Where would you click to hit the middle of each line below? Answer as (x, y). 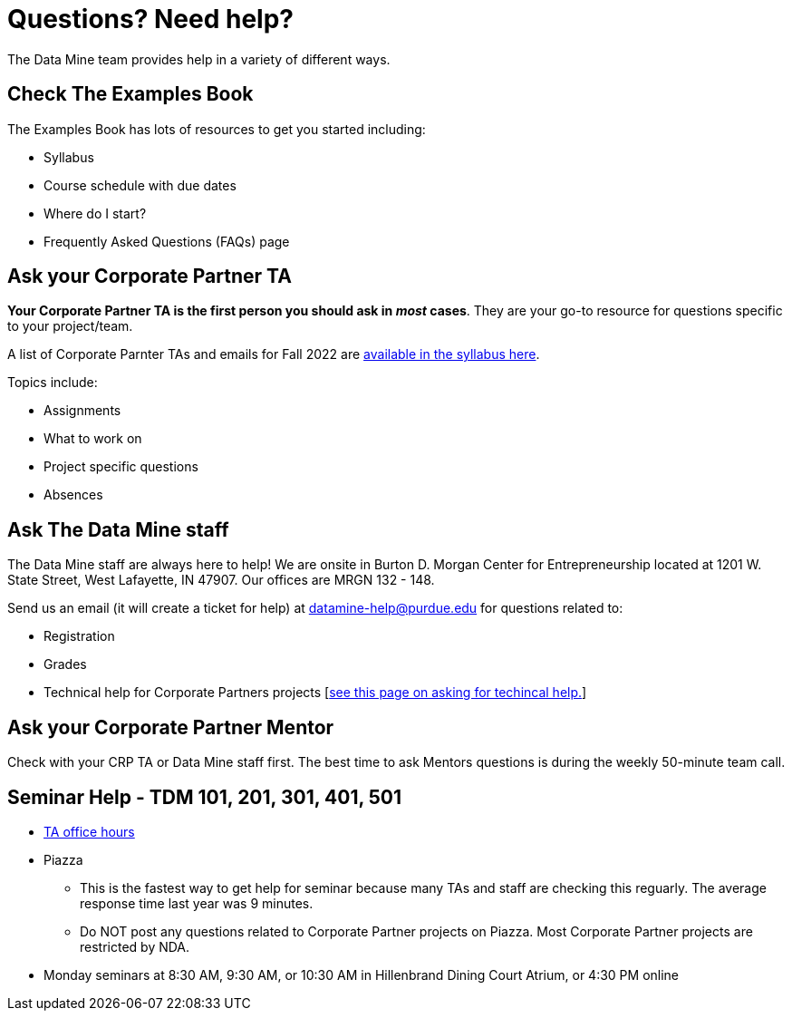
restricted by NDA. (135, 946)
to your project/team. (70, 326)
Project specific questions (121, 467)
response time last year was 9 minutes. (197, 903)
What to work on (93, 439)
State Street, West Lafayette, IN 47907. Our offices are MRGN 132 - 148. (221, 580)
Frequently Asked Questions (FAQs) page (167, 241)
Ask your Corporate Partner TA (150, 276)
